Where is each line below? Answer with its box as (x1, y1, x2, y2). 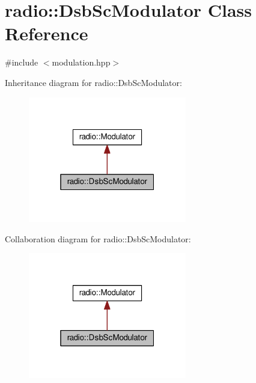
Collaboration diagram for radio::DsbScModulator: (5, 232, 191, 245)
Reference (5, 21, 88, 46)
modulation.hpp (52, 56, 111, 69)
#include (5, 56, 38, 69)
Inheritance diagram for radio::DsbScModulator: (5, 76, 182, 88)
